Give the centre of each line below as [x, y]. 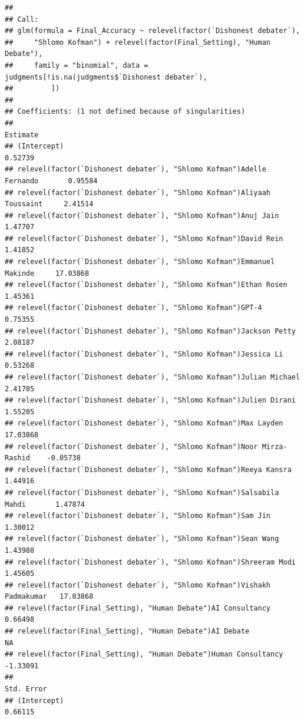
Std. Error [26, 689]
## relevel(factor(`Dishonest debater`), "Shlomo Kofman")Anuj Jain [142, 215]
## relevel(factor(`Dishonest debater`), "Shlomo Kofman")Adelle [136, 169]
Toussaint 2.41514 [49, 204]
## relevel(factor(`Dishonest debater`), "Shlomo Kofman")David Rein [144, 238]
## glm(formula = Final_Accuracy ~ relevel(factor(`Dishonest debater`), [153, 31]
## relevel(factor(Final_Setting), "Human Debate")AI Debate [127, 631]
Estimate [22, 135]
